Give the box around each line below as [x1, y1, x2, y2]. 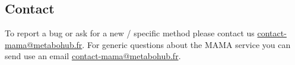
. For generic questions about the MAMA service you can [82, 38, 291, 50]
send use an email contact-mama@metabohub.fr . [5, 50, 181, 62]
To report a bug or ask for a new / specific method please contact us [5, 27, 255, 39]
